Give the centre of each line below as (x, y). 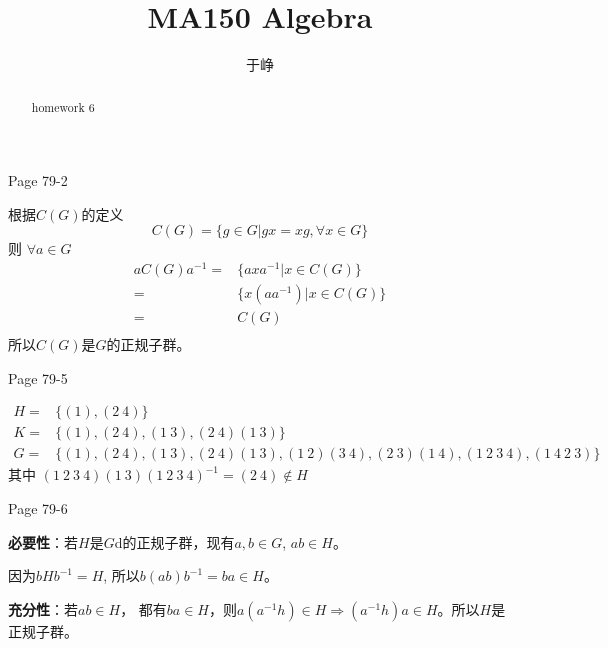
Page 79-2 (38, 180)
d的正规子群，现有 (174, 541)
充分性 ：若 (43, 608)
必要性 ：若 (43, 541)
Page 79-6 (38, 508)
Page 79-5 (38, 377)
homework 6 (63, 106)
